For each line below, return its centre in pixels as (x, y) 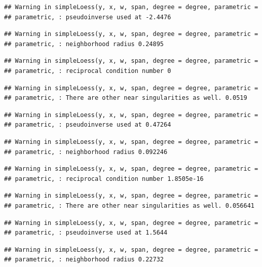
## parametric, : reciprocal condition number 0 (88, 71)
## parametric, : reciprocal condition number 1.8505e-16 (104, 179)
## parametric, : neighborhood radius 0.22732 (84, 260)
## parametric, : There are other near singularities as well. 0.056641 (129, 205)
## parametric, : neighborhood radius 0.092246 (86, 152)
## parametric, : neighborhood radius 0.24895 (84, 44)
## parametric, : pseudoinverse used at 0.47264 (88, 125)
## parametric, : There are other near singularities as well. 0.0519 (126, 98)
